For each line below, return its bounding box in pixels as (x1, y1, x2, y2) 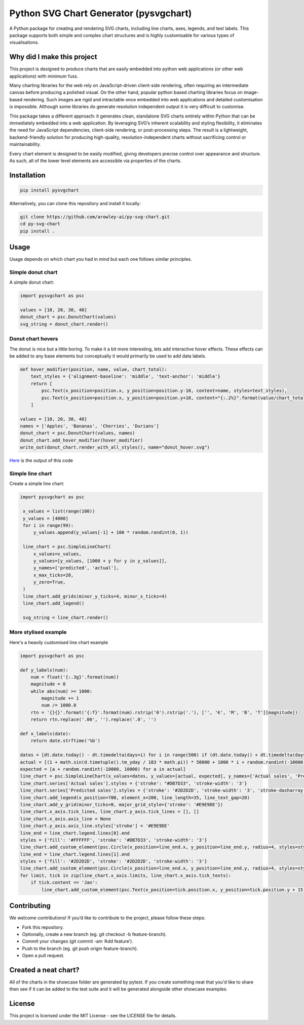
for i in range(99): (23, 522, 74, 528)
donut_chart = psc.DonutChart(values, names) (20, 430, 135, 436)
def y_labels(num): (20, 667, 68, 673)
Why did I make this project (9, 53, 97, 61)
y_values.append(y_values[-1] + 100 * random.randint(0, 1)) (33, 530, 188, 535)
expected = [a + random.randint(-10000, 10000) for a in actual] (20, 766, 186, 772)
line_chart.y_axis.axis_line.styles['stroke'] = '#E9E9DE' (20, 823, 170, 829)
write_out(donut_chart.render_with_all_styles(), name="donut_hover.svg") (20, 445, 210, 450)
